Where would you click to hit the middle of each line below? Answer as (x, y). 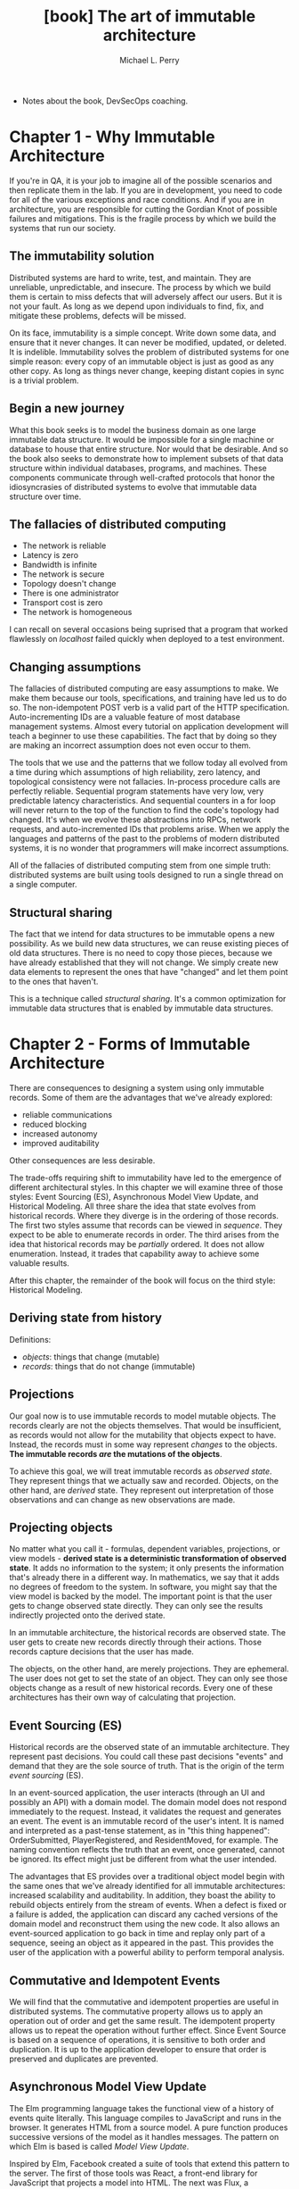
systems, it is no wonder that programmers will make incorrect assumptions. (149, 848)
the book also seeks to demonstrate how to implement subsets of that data (146, 458)
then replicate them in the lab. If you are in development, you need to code (146, 190)
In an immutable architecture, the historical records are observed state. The (148, 1633)
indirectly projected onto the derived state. (88, 1615)
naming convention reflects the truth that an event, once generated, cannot (147, 1850)
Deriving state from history (86, 1318)
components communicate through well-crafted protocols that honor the (142, 477)
